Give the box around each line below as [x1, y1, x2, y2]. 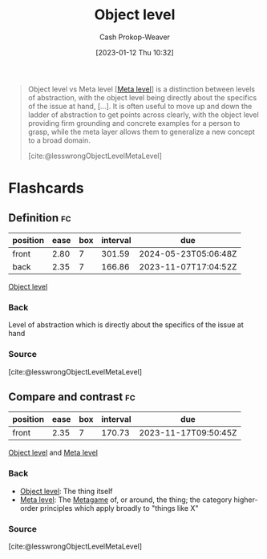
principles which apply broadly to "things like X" [39, 503, 199, 512]
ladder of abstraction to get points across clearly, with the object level [27, 110, 259, 119]
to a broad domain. [27, 135, 91, 145]
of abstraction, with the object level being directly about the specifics [27, 92, 257, 102]
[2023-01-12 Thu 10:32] [95, 47, 174, 57]
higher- [233, 495, 258, 504]
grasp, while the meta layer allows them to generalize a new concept [27, 127, 255, 136]
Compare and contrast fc [8, 390, 136, 403]
